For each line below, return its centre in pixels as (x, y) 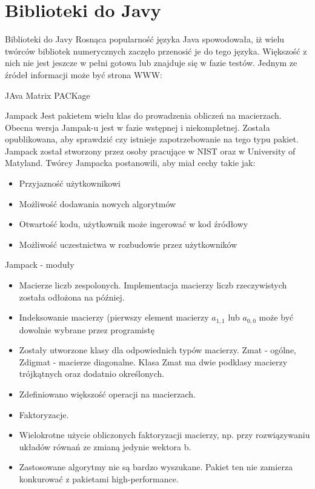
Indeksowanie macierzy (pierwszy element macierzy (114, 317)
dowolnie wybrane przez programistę (87, 329)
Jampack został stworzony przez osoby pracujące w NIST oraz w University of (150, 151)
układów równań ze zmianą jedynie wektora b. (105, 446)
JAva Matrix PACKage (48, 95)
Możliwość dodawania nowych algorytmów (98, 203)
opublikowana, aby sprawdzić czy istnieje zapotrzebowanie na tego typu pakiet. (152, 139)
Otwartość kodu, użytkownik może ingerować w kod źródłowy (134, 224)
